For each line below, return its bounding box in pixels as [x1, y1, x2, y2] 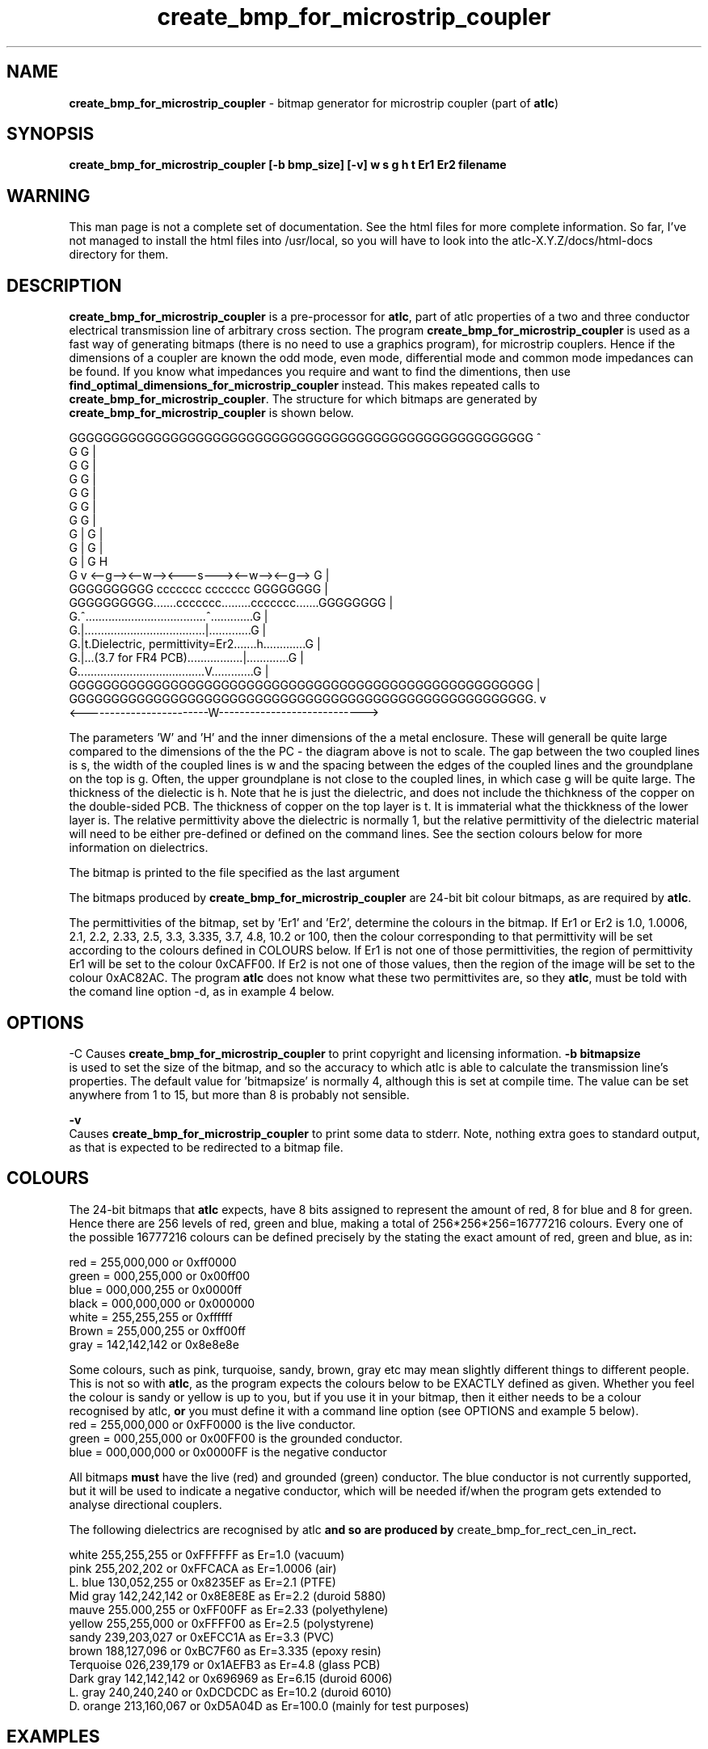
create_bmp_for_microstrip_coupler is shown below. [69, 406, 354, 420]
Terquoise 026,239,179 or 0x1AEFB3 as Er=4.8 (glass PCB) [69, 1657, 381, 1671]
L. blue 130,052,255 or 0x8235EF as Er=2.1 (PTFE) [69, 1574, 336, 1589]
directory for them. [69, 247, 169, 262]
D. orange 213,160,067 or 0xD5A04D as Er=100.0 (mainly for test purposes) [69, 1698, 470, 1713]
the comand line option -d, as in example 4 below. [69, 984, 335, 999]
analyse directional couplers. [69, 1497, 222, 1511]
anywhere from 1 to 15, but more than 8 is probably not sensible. [69, 1087, 410, 1102]
